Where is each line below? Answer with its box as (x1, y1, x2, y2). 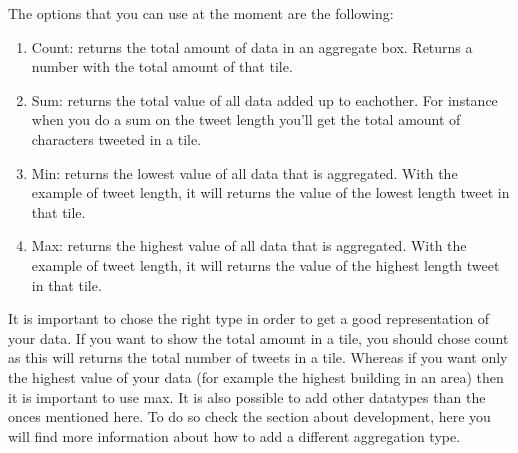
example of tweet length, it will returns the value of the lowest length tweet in (31, 182, 510, 203)
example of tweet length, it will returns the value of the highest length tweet (31, 254, 500, 275)
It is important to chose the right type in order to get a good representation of (8, 308, 490, 329)
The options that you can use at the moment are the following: (8, 3, 394, 23)
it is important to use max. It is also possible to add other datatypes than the (8, 386, 486, 407)
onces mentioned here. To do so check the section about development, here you (8, 406, 491, 427)
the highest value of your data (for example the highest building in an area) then (8, 366, 504, 387)
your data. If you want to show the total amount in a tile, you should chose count (8, 327, 509, 348)
